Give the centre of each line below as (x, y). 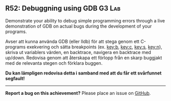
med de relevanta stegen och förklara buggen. (54, 63)
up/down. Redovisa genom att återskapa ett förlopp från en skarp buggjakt (84, 58)
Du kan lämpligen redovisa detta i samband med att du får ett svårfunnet (83, 73)
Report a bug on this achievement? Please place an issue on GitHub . (78, 93)
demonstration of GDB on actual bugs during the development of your (79, 26)
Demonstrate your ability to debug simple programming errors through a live (85, 20)
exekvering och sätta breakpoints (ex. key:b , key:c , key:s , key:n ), (94, 47)
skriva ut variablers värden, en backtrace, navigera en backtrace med (78, 52)
